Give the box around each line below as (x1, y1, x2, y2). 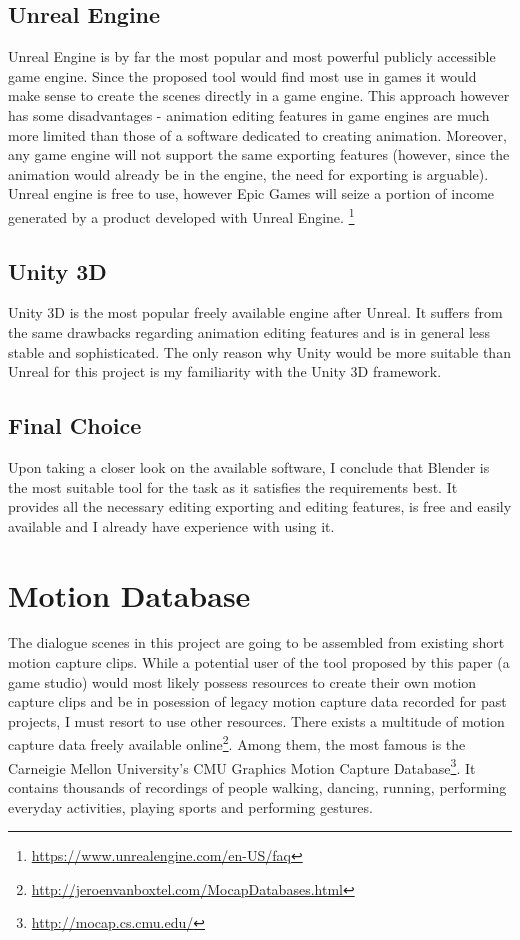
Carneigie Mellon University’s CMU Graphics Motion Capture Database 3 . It (8, 754, 476, 778)
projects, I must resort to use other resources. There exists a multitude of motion (8, 710, 505, 731)
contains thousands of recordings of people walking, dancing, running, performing (8, 776, 507, 797)
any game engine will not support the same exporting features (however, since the (8, 144, 510, 165)
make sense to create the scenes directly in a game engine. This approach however (8, 85, 510, 106)
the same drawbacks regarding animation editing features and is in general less (8, 322, 491, 342)
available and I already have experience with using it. (8, 515, 335, 536)
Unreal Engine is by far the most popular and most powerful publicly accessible (8, 46, 496, 67)
